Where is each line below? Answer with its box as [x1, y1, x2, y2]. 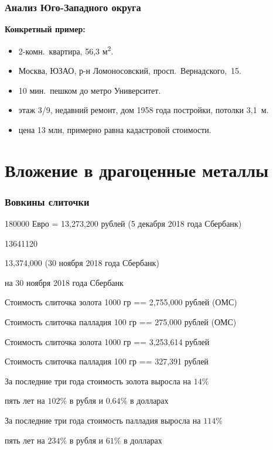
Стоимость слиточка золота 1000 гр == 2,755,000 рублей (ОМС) [5, 296, 237, 308]
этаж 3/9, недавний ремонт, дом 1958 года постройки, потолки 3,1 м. [18, 104, 269, 116]
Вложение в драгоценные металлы [5, 158, 269, 182]
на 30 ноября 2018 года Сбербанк [5, 276, 124, 288]
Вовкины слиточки [5, 194, 90, 209]
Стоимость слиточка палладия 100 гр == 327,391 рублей [5, 355, 209, 367]
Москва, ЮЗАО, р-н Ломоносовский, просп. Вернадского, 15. [18, 64, 241, 77]
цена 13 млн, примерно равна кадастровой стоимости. [18, 123, 211, 135]
